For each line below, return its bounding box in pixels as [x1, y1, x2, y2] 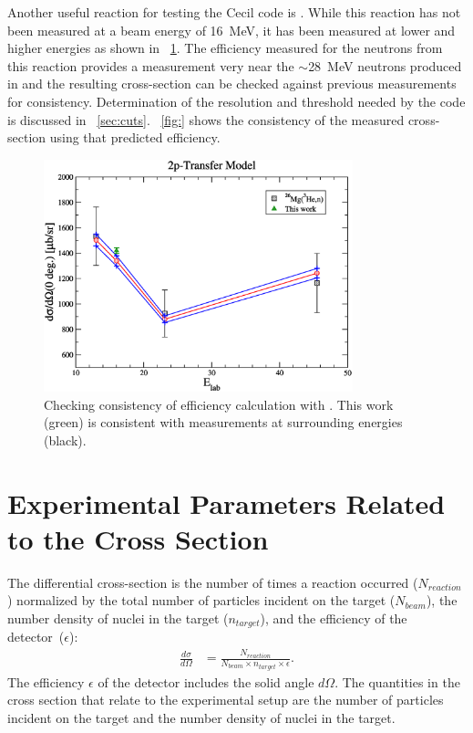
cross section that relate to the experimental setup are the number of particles [7, 690, 444, 709]
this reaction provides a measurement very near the [7, 56, 294, 75]
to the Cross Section [7, 519, 269, 557]
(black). [44, 430, 87, 449]
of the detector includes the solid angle [98, 672, 314, 691]
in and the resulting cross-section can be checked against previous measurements [7, 74, 457, 93]
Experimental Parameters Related [7, 484, 446, 521]
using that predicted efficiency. [49, 128, 221, 147]
